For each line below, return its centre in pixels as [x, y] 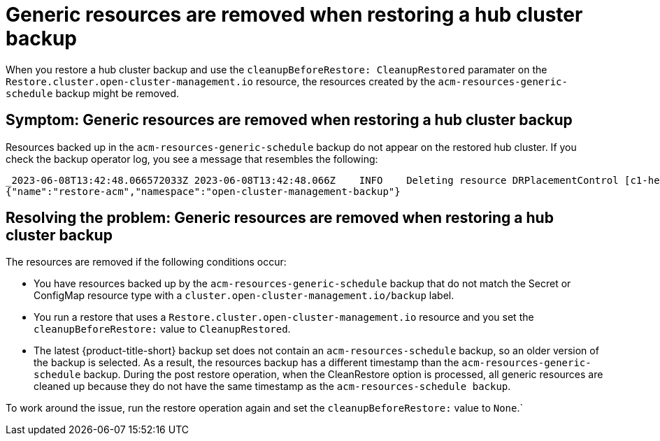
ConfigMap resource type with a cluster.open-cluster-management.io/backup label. [244, 296]
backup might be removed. [117, 93]
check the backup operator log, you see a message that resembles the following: [192, 159]
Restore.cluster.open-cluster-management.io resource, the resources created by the [221, 81]
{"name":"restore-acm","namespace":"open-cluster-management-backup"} [203, 191]
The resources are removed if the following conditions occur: [146, 262]
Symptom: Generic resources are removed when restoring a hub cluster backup [289, 120]
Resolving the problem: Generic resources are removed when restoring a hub [280, 218]
